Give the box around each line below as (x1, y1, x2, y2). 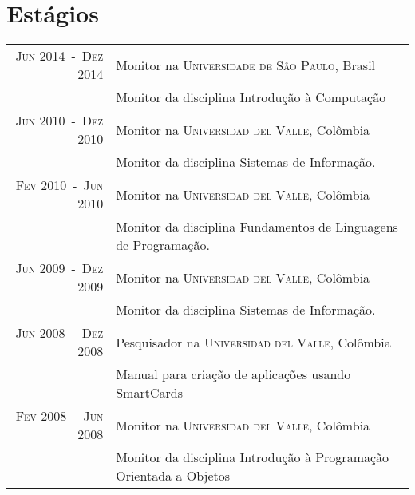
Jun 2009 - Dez (15, 259, 104, 278)
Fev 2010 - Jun (15, 176, 104, 195)
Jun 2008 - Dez (15, 323, 104, 343)
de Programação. (116, 236, 210, 255)
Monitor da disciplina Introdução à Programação (116, 448, 389, 467)
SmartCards (116, 383, 183, 402)
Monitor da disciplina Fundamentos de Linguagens (116, 217, 398, 236)
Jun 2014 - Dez (15, 46, 104, 65)
